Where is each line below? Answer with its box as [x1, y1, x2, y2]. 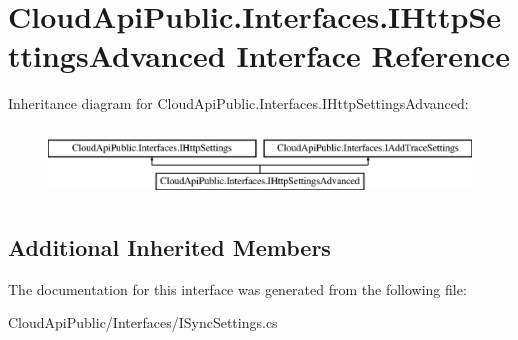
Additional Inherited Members [8, 231, 331, 262]
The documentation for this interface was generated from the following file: [8, 278, 467, 299]
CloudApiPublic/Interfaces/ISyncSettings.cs [8, 312, 278, 333]
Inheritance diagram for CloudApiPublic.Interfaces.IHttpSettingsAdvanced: [8, 93, 469, 114]
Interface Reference [236, 35, 510, 76]
